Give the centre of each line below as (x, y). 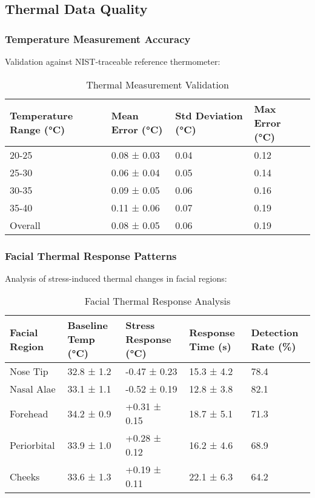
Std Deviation (209, 116)
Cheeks (25, 476)
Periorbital (32, 445)
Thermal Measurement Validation (157, 84)
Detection (275, 332)
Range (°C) (38, 130)
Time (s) (210, 346)
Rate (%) (274, 346)
